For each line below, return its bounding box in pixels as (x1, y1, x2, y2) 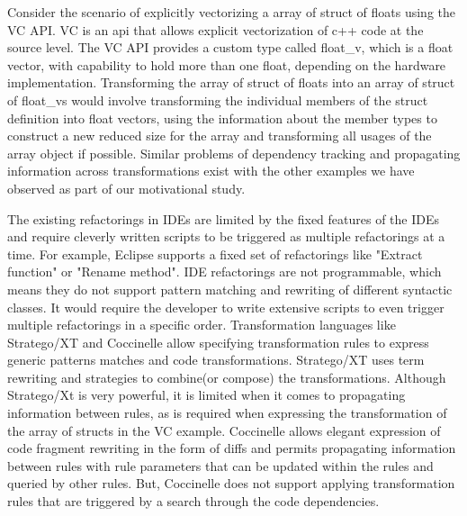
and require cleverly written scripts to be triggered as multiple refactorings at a (7, 227, 445, 246)
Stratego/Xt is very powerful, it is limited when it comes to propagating (7, 385, 406, 404)
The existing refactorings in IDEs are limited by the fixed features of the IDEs (7, 209, 440, 228)
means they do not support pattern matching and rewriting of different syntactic (7, 279, 453, 298)
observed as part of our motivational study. (7, 178, 246, 197)
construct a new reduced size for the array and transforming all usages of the (7, 126, 432, 145)
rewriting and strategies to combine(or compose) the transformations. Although (7, 367, 446, 386)
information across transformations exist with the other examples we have (7, 161, 415, 180)
